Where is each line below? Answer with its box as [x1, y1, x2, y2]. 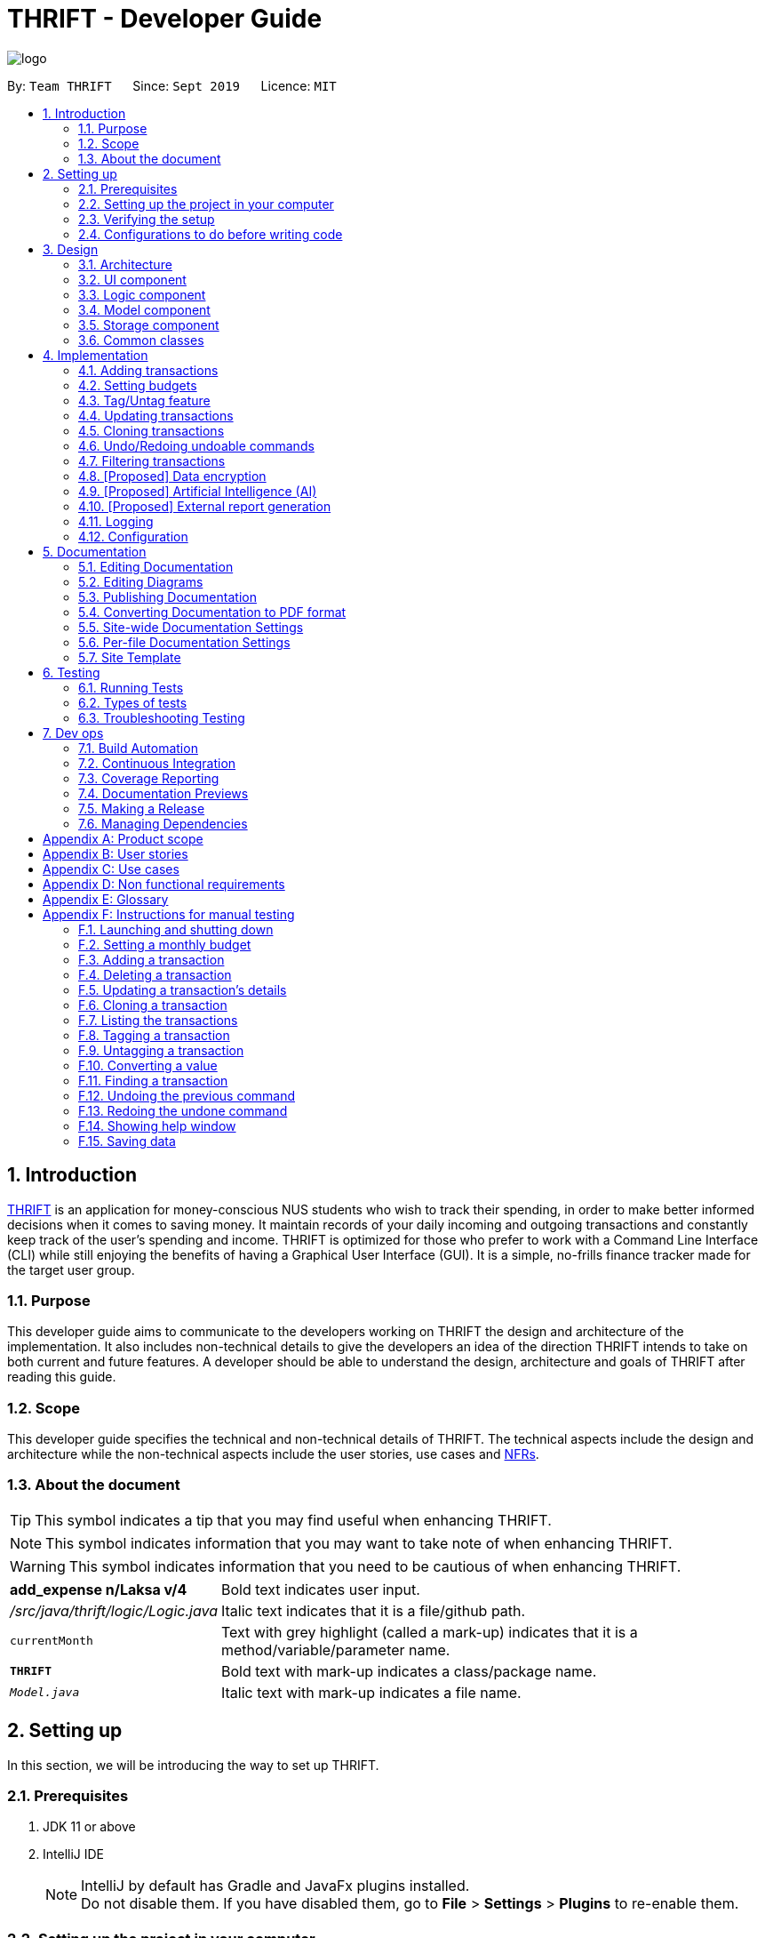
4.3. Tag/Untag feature [78, 392, 211, 408]
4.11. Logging [78, 513, 154, 529]
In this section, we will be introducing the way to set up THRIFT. [7, 1757, 379, 1773]
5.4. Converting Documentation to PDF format [78, 604, 347, 620]
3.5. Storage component [78, 316, 219, 332]
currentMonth [10, 1634, 93, 1648]
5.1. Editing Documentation [78, 558, 234, 574]
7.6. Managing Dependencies [78, 815, 248, 831]
